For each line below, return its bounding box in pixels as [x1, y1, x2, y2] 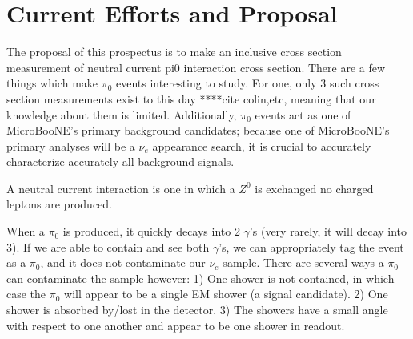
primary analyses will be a [6, 137, 135, 154]
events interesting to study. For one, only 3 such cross [116, 75, 379, 91]
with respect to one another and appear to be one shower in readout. [6, 317, 345, 333]
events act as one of [255, 106, 351, 123]
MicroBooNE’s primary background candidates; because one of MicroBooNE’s [6, 122, 390, 139]
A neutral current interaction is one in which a [6, 180, 235, 196]
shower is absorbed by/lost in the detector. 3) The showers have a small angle [6, 301, 388, 318]
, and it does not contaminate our [40, 254, 206, 271]
